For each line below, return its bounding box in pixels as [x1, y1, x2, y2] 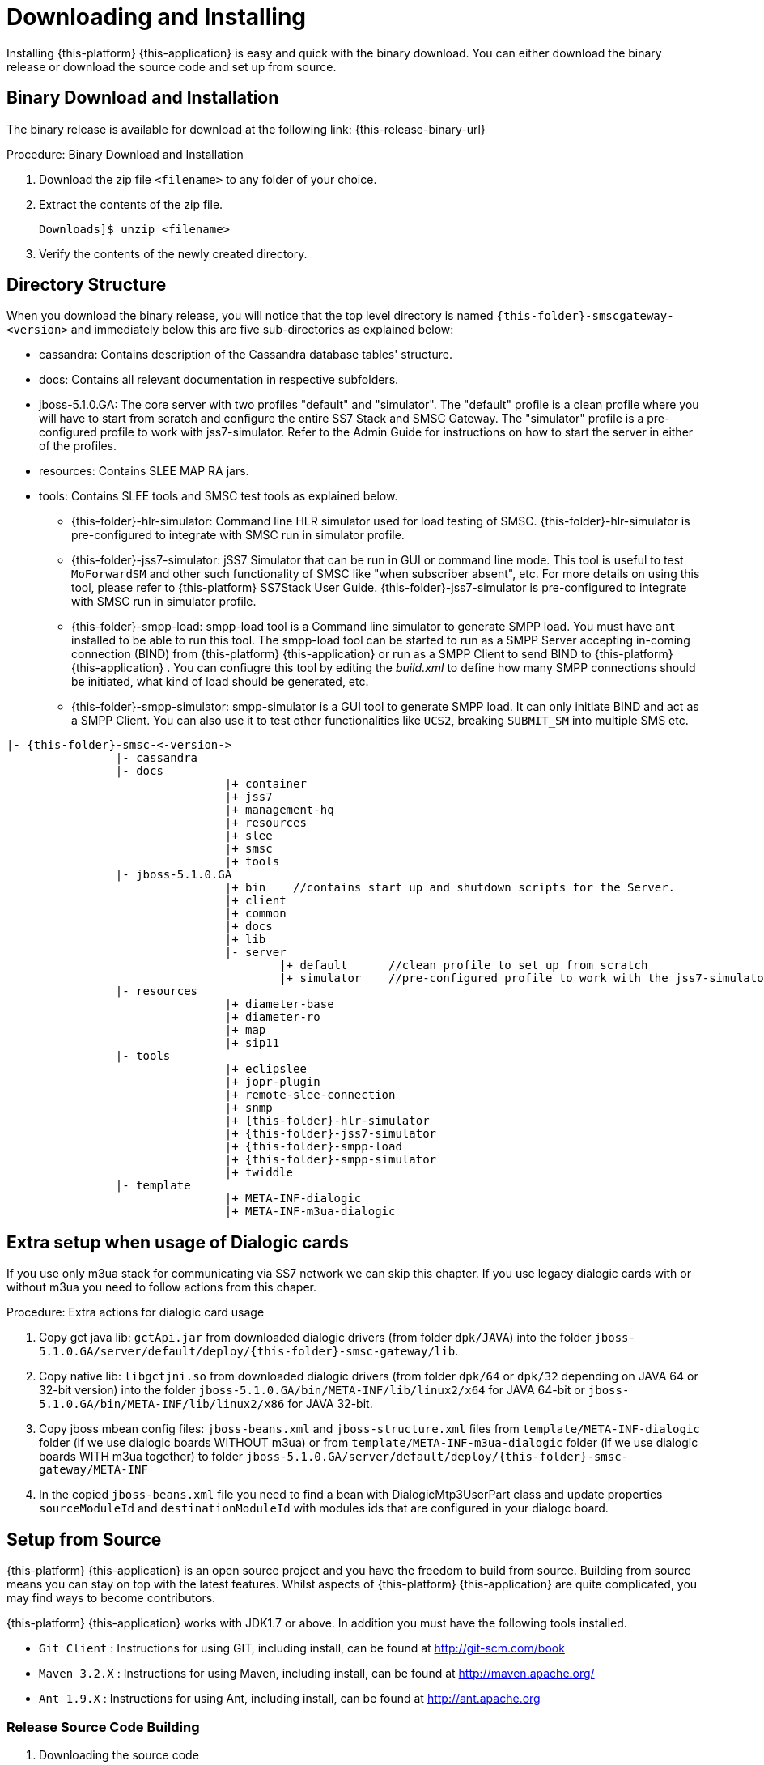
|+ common [224, 907, 286, 921]
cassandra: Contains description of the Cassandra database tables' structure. [39, 347, 452, 362]
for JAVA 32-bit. [287, 1397, 373, 1411]
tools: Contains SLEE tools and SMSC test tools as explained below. [39, 489, 398, 504]
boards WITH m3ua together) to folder [39, 1449, 244, 1464]
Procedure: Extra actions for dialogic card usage [6, 1305, 265, 1320]
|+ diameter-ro [224, 1010, 320, 1024]
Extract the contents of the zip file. [39, 197, 223, 211]
